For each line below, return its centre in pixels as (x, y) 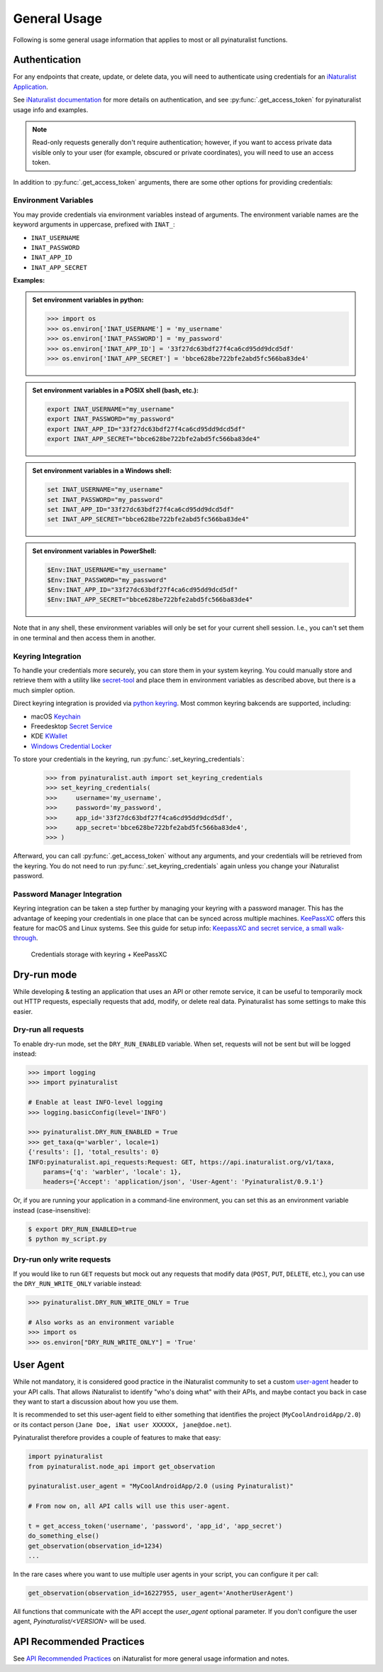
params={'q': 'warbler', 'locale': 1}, (112, 1172)
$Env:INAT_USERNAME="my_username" (107, 570)
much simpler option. (44, 690)
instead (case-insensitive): (52, 1210)
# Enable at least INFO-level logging (95, 1103)
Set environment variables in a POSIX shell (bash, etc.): (115, 390)
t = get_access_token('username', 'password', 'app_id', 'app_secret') (155, 1526)
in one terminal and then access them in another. (84, 638)
